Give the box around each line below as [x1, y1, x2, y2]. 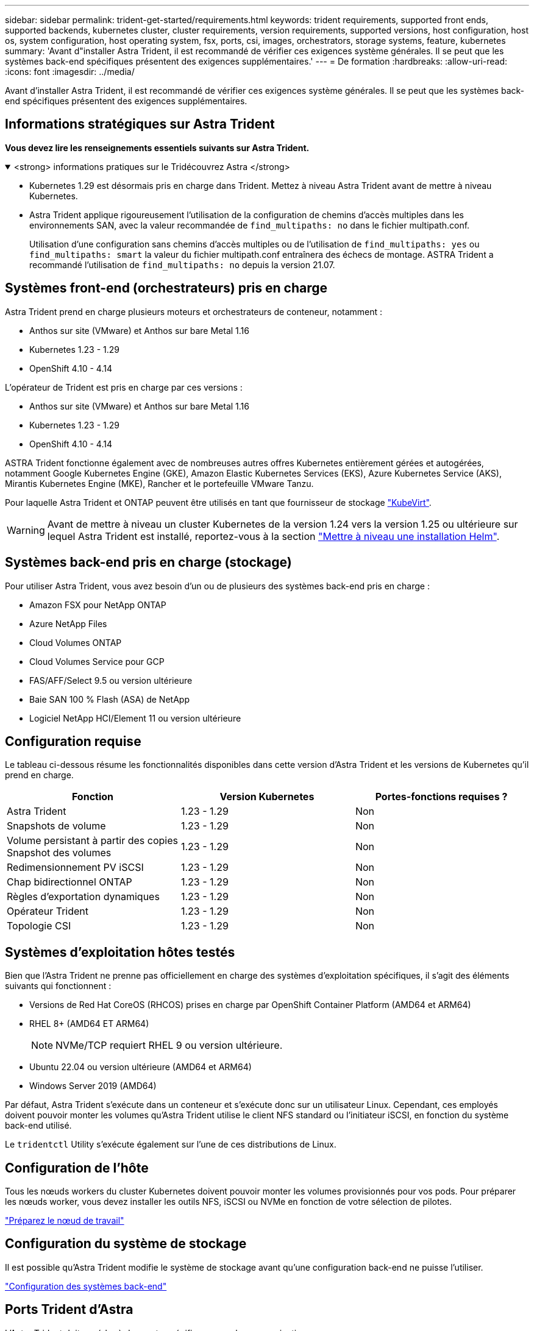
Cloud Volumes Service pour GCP [29, 656, 165, 667]
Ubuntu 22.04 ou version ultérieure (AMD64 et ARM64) [29, 1062, 252, 1073]
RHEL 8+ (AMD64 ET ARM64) [29, 1018, 149, 1029]
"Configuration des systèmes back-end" [5, 1280, 167, 1291]
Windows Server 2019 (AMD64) [29, 1081, 157, 1091]
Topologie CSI [7, 920, 71, 932]
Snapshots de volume [7, 820, 106, 832]
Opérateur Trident [7, 905, 89, 918]
